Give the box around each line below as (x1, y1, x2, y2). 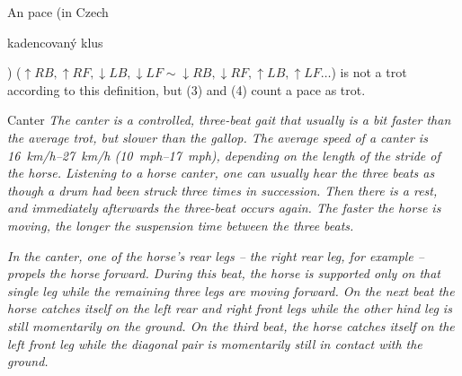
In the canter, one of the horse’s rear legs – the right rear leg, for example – (7, 246, 424, 265)
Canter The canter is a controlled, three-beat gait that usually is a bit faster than (7, 110, 451, 129)
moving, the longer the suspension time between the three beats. (7, 215, 354, 234)
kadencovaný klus (7, 32, 103, 51)
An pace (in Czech (7, 3, 109, 21)
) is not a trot (331, 63, 407, 82)
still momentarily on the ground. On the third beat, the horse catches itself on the (7, 316, 455, 335)
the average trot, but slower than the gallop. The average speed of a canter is (7, 127, 428, 146)
